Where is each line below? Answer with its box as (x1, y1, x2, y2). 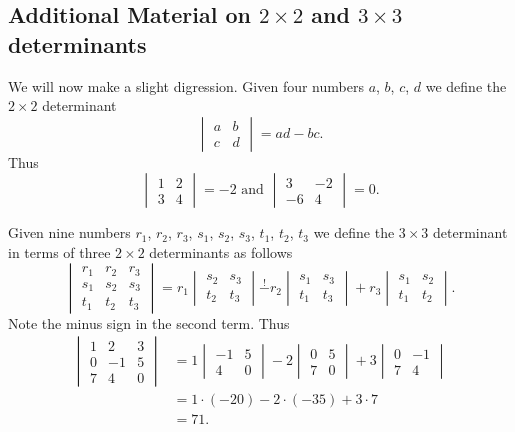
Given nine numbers (8, 222, 131, 243)
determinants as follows (149, 241, 293, 262)
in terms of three (8, 241, 111, 262)
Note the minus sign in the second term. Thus (8, 312, 290, 333)
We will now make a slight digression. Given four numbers (8, 75, 364, 96)
